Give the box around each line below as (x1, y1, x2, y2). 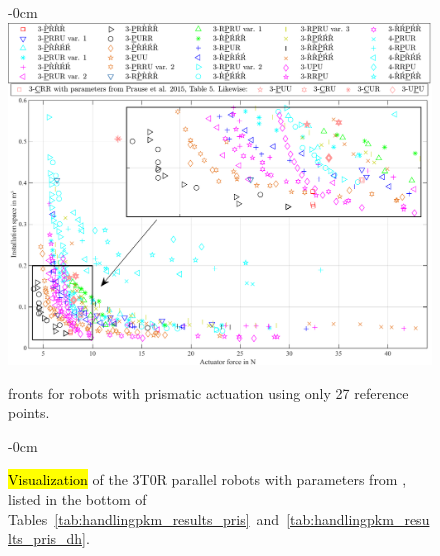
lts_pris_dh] (8, 528, 86, 549)
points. (8, 402, 50, 423)
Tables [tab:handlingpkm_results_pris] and (8, 508, 280, 529)
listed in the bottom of (8, 488, 147, 509)
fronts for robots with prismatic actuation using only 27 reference (8, 382, 409, 403)
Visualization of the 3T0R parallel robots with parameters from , (8, 469, 407, 490)
